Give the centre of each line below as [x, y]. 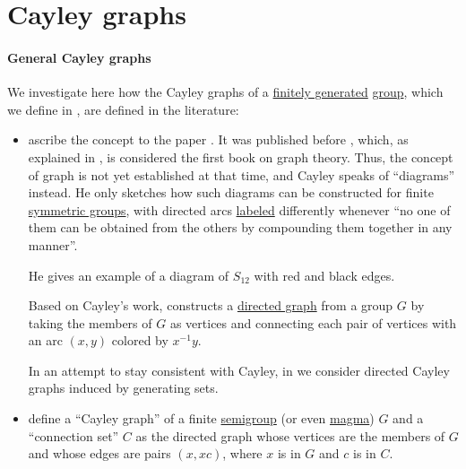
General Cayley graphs [79, 57]
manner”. [53, 244]
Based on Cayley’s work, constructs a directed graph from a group [211, 305]
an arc [45, 340]
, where [242, 453]
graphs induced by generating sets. [123, 388]
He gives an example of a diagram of [129, 275]
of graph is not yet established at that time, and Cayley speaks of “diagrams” [242, 174]
